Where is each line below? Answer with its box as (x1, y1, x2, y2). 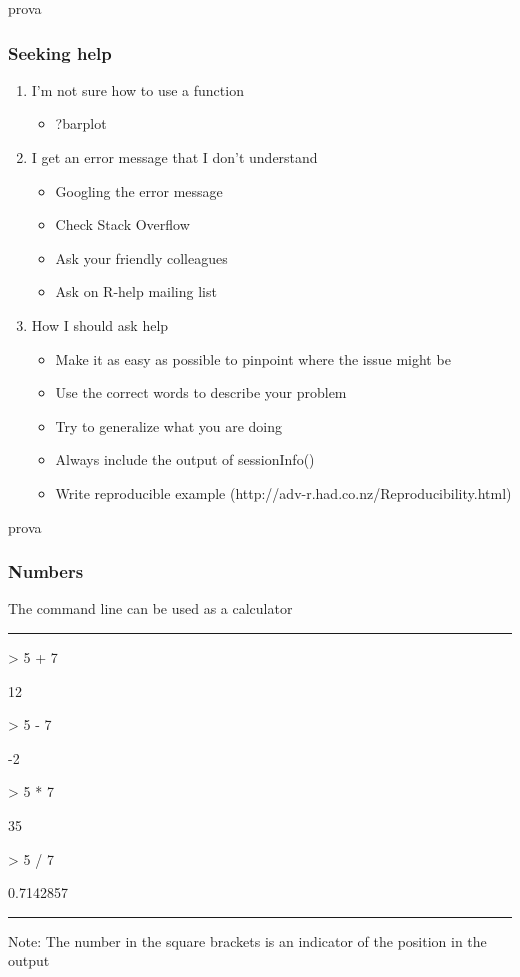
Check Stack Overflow (55, 214, 190, 235)
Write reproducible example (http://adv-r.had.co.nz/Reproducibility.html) (55, 482, 512, 503)
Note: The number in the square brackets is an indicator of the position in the (8, 930, 487, 951)
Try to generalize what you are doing (55, 415, 283, 436)
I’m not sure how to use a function (31, 79, 244, 100)
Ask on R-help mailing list (55, 281, 217, 302)
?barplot (55, 113, 107, 134)
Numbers (8, 559, 84, 584)
